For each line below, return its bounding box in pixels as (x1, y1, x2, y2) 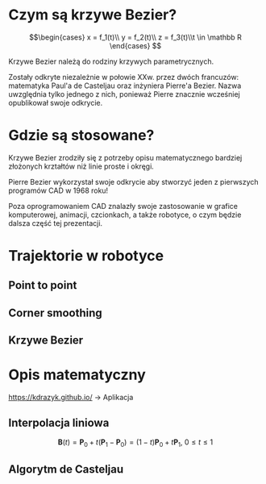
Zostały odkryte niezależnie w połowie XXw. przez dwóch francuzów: (8, 72, 239, 81)
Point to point (8, 278, 77, 292)
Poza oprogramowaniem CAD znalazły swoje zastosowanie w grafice (8, 201, 238, 211)
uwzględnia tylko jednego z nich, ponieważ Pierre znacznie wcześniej (8, 89, 240, 98)
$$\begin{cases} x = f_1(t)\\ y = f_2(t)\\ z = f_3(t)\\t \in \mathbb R (29, 32, 242, 42)
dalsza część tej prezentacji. (8, 218, 103, 227)
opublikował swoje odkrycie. (8, 98, 103, 107)
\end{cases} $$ (109, 40, 162, 50)
